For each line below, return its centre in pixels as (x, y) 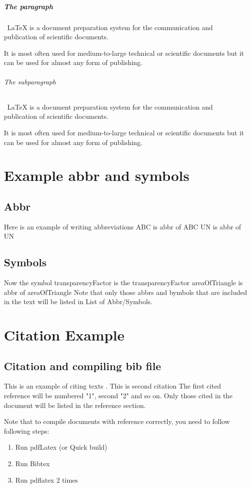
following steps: (27, 431)
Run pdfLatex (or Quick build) (61, 447)
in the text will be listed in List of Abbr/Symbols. (78, 301)
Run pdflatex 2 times (47, 480)
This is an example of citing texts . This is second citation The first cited (113, 386)
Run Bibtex (32, 463)
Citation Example (64, 335)
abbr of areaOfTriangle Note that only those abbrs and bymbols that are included (125, 292)
